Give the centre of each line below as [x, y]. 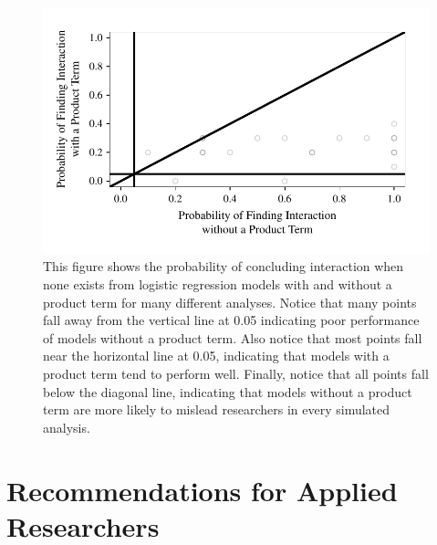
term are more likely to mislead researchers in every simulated [217, 409]
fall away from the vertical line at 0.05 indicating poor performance [231, 320]
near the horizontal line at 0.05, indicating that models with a [216, 356]
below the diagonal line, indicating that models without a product [228, 391]
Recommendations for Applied [202, 490]
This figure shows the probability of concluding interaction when [224, 266]
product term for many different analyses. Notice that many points [230, 302]
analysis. [67, 427]
